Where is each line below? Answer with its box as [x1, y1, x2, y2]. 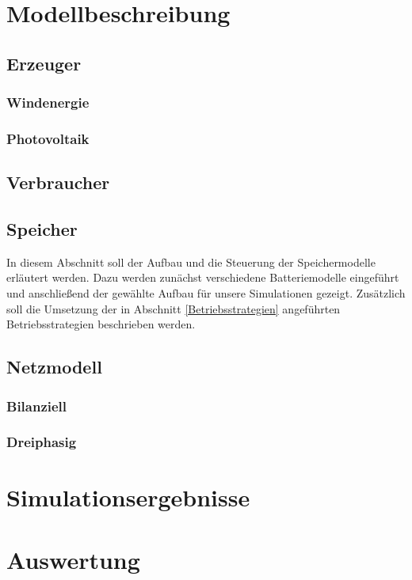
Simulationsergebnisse [6, 481, 250, 514]
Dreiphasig [6, 432, 77, 452]
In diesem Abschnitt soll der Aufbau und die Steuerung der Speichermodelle [6, 253, 376, 270]
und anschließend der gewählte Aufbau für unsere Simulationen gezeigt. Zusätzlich [6, 285, 406, 301]
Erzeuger [6, 51, 82, 75]
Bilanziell [6, 396, 67, 415]
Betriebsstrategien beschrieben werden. [6, 316, 196, 332]
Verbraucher [6, 170, 110, 195]
